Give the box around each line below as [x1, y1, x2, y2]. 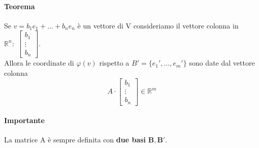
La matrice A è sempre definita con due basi [4, 134, 146, 145]
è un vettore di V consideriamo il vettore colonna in [77, 20, 239, 31]
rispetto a [99, 57, 129, 68]
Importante [4, 115, 45, 126]
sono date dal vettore [189, 57, 255, 68]
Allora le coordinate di [4, 57, 74, 68]
